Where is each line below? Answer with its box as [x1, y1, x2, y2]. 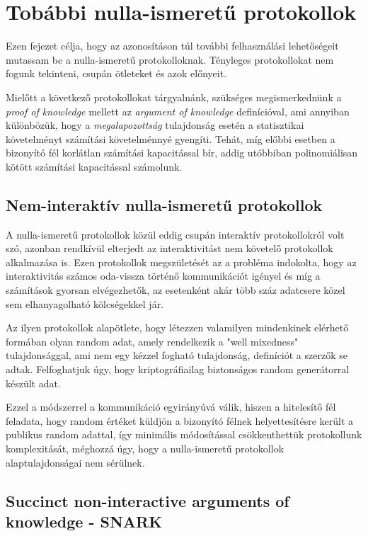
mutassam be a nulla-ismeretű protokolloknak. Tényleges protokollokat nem [6, 52, 334, 67]
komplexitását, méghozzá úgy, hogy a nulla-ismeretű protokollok [6, 440, 284, 455]
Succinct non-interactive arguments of [6, 489, 289, 511]
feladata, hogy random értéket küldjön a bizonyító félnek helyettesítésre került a [6, 413, 354, 428]
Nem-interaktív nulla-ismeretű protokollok [6, 193, 323, 215]
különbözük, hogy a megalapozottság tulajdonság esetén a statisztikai [6, 118, 304, 132]
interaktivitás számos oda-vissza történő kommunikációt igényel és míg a [6, 268, 321, 283]
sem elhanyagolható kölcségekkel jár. [6, 296, 164, 311]
